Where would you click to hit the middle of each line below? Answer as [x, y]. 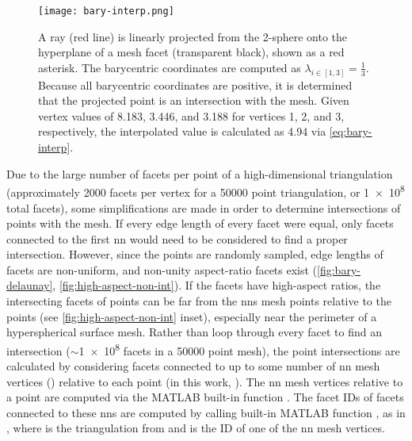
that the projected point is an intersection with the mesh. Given [194, 100]
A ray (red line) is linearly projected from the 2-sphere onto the [193, 36]
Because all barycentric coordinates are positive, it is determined [195, 84]
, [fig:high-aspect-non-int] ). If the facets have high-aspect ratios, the [217, 285]
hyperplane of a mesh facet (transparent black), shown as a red [191, 52]
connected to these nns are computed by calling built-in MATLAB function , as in [206, 412]
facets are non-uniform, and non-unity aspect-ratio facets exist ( [162, 269]
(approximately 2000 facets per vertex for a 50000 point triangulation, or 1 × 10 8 [206, 191]
